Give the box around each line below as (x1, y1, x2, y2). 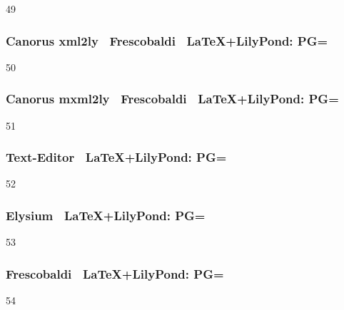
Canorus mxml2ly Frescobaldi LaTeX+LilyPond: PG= (6, 90, 339, 108)
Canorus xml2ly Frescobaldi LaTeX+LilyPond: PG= (6, 31, 328, 49)
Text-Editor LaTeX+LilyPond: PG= (6, 148, 227, 166)
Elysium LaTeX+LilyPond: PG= (6, 206, 206, 224)
